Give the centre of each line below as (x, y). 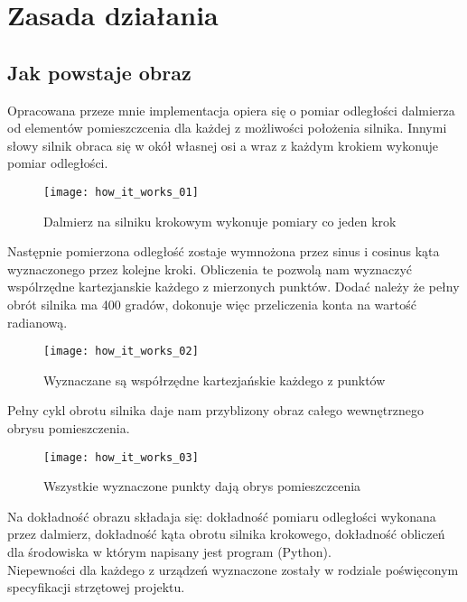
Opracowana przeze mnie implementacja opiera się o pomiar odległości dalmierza (231, 110)
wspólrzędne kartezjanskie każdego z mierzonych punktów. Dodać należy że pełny (233, 287)
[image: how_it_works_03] (121, 457)
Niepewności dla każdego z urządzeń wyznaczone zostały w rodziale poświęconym (233, 569)
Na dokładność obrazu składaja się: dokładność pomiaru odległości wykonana (222, 516)
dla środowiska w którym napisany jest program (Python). (169, 552)
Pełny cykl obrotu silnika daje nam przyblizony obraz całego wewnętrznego (215, 410)
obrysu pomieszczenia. (69, 428)
